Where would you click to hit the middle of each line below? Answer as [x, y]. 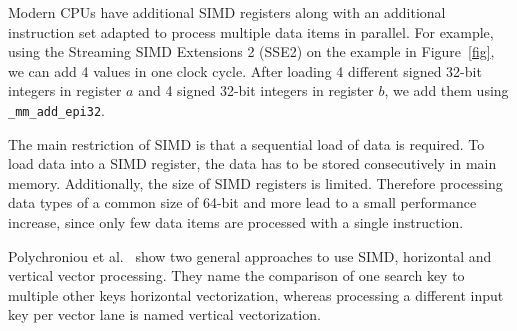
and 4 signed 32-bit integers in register [256, 90]
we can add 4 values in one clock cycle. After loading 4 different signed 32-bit [245, 70]
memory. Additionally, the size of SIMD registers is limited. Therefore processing [255, 182]
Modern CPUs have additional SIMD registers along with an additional [227, 12]
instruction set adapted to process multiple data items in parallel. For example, [251, 31]
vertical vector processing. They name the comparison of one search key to [236, 275]
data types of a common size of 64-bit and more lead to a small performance [242, 202]
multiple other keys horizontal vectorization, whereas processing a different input [256, 294]
